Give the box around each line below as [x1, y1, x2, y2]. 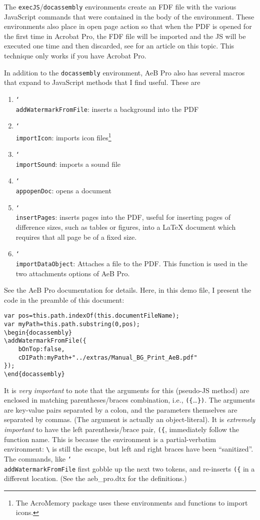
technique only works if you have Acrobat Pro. [4, 50, 146, 61]
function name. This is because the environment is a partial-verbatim [4, 434, 216, 444]
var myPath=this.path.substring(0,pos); [4, 321, 140, 328]
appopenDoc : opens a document [15, 185, 111, 196]
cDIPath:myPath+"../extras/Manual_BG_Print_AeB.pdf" [18, 354, 197, 361]
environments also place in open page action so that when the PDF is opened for [4, 21, 252, 31]
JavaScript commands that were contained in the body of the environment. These [4, 11, 254, 21]
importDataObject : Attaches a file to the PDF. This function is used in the [15, 258, 247, 268]
